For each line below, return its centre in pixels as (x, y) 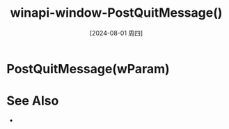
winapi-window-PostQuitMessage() (116, 13)
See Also (33, 101)
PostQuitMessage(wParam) (88, 69)
